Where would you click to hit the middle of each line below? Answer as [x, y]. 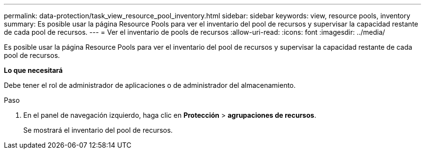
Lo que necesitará [33, 70]
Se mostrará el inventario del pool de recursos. [98, 130]
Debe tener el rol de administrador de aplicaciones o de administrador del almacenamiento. [150, 85]
